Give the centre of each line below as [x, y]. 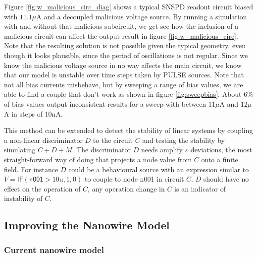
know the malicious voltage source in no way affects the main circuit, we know [123, 65]
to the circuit [113, 140]
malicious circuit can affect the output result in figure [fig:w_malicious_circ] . [121, 35]
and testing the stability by [183, 140]
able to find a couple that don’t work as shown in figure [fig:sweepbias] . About [123, 94]
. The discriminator [101, 150]
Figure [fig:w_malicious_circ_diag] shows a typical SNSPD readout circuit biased [129, 6]
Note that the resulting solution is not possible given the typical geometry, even [125, 45]
